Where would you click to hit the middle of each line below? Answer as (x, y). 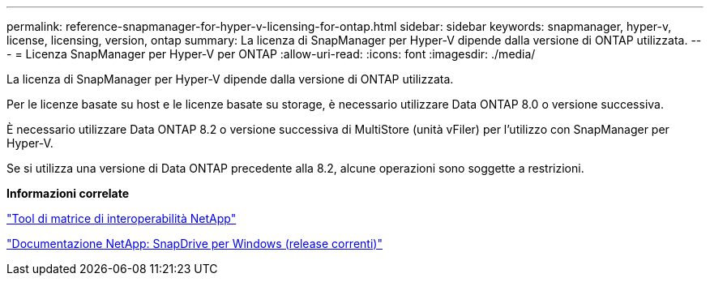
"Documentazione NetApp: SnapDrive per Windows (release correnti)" (195, 244)
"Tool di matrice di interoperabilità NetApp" (122, 218)
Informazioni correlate (68, 193)
